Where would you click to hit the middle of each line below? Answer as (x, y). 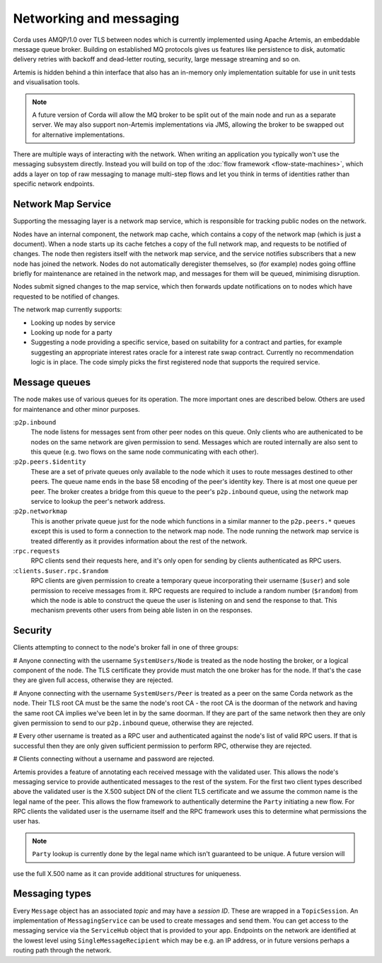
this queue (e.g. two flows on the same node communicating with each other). (145, 452)
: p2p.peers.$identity (50, 462)
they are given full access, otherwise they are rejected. (93, 680)
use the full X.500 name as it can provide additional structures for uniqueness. (127, 873)
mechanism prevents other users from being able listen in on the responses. (141, 610)
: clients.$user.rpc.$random (61, 570)
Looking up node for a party (71, 333)
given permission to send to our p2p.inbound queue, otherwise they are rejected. (133, 722)
